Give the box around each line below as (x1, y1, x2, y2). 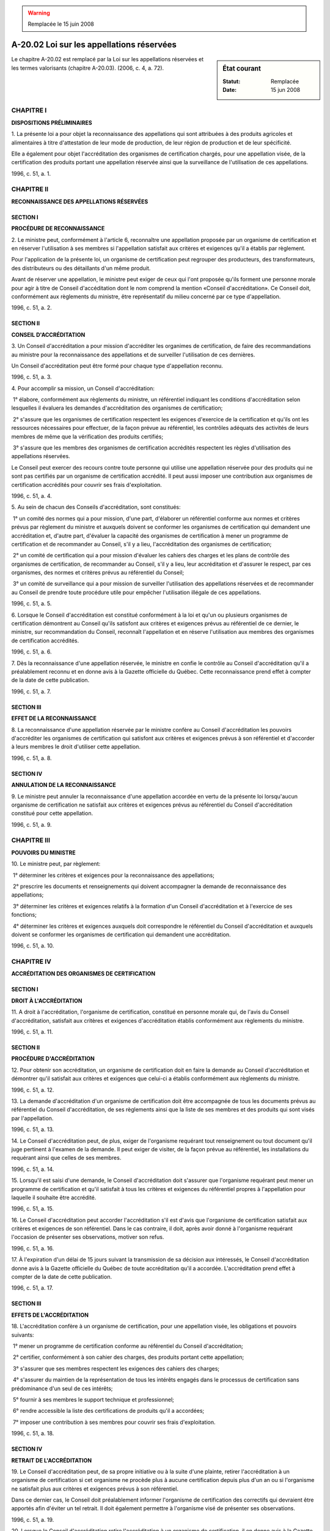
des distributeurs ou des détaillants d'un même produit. (11, 264, 151, 272)
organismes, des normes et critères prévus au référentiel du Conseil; (11, 569, 185, 576)
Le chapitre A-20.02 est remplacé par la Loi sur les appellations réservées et (11, 56, 204, 63)
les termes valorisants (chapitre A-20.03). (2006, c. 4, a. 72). (11, 64, 164, 72)
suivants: (11, 1331, 34, 1338)
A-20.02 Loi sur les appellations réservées (11, 40, 177, 50)
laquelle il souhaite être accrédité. (11, 1194, 97, 1201)
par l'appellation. (11, 1115, 54, 1122)
